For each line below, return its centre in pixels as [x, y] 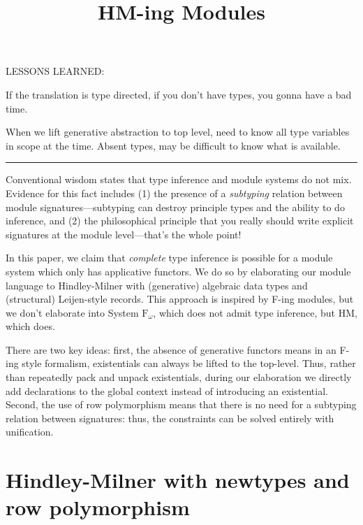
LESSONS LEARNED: [55, 71]
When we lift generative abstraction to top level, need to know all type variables [178, 132]
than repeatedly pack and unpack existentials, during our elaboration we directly [179, 377]
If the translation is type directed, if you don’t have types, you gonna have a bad [179, 94]
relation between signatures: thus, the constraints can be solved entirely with [170, 418]
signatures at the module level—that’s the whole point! [124, 234]
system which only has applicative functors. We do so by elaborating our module [178, 271]
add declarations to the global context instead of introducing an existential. [167, 390]
